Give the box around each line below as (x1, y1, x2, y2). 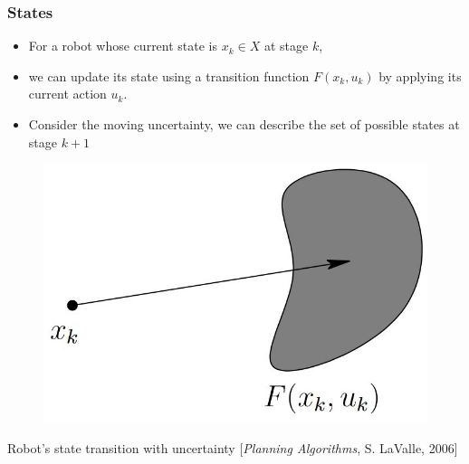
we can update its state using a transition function (28, 66, 310, 85)
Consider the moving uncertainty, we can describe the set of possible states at (28, 115, 460, 133)
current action (28, 84, 107, 103)
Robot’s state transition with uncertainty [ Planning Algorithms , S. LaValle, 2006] (7, 438, 458, 457)
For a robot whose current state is (28, 36, 218, 55)
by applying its (378, 66, 462, 85)
